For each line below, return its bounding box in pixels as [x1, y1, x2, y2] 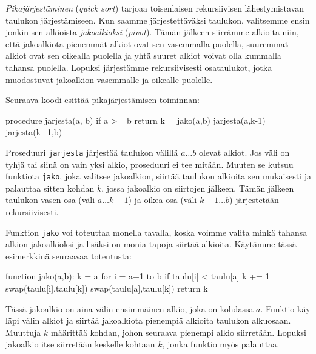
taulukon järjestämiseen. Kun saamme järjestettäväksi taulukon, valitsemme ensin [5, 13, 310, 26]
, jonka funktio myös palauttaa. [162, 338, 280, 350]
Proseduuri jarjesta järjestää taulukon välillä [5, 145, 178, 158]
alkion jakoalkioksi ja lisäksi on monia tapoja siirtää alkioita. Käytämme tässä [5, 238, 297, 250]
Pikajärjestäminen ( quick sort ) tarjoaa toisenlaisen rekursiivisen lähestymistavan [5, 2, 304, 14]
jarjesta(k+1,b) [5, 125, 62, 138]
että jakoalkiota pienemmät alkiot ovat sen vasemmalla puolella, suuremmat [5, 37, 289, 50]
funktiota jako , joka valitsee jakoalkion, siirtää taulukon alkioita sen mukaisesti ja [5, 170, 311, 182]
